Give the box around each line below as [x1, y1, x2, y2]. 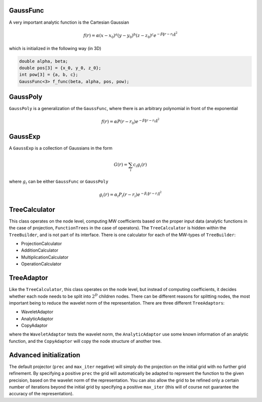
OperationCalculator [21, 261, 62, 267]
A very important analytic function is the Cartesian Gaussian [9, 19, 130, 25]
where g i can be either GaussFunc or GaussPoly [9, 178, 109, 185]
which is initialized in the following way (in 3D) [9, 45, 101, 51]
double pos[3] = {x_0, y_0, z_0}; [19, 65, 101, 71]
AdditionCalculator [21, 247, 58, 253]
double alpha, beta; [19, 58, 68, 64]
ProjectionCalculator [21, 241, 62, 247]
